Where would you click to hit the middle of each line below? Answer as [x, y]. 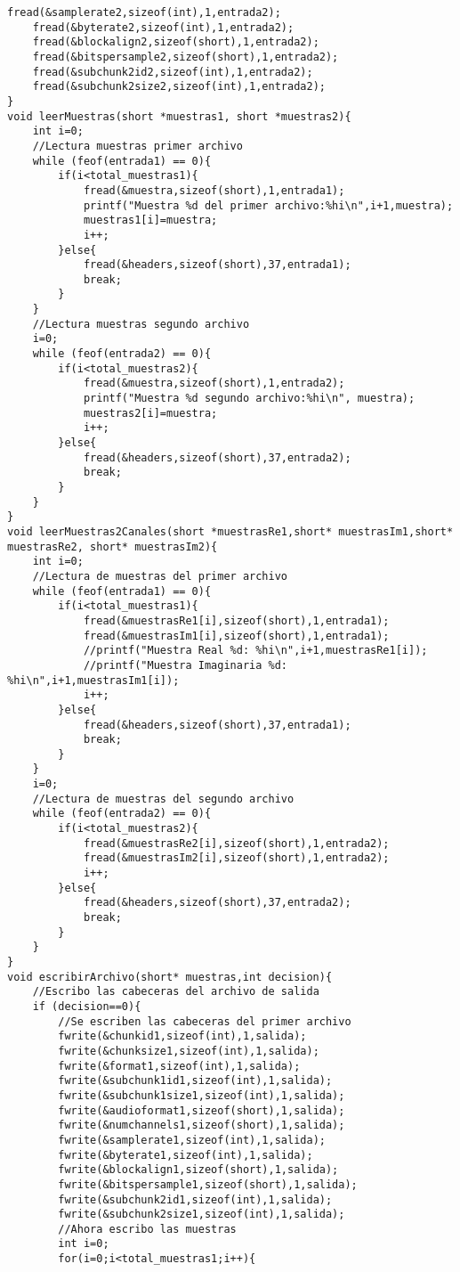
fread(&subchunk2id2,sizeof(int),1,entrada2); [173, 72]
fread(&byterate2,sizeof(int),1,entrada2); [163, 27]
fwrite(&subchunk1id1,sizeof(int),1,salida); [195, 1081]
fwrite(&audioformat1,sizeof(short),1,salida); [202, 1110]
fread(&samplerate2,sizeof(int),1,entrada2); [144, 12]
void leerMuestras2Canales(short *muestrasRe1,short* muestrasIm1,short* [230, 531]
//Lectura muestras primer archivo [137, 146]
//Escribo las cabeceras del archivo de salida [176, 992]
